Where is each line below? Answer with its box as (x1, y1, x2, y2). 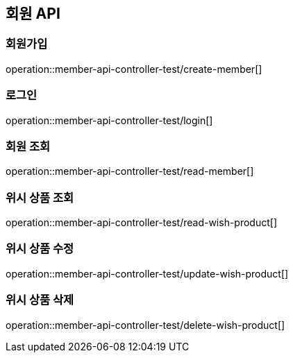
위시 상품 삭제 (6, 293, 74, 307)
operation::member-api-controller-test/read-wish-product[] (6, 216, 278, 229)
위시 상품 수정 (6, 241, 74, 256)
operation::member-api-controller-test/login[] (6, 114, 213, 126)
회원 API (6, 5, 60, 22)
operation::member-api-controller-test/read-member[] (6, 165, 254, 178)
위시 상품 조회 (6, 190, 74, 205)
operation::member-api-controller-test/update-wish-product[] (6, 267, 289, 280)
